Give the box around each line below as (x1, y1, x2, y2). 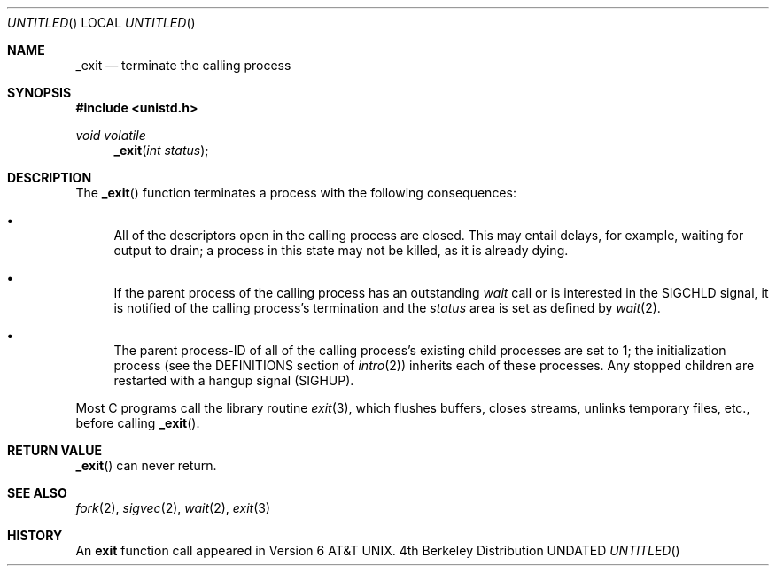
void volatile (75, 128, 146, 143)
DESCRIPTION (7, 170, 92, 185)
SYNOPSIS (7, 85, 72, 100)
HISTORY (7, 528, 63, 543)
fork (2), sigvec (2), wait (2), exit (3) (75, 500, 271, 515)
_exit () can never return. (75, 458, 217, 473)
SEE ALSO (7, 485, 67, 500)
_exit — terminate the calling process (75, 58, 291, 73)
